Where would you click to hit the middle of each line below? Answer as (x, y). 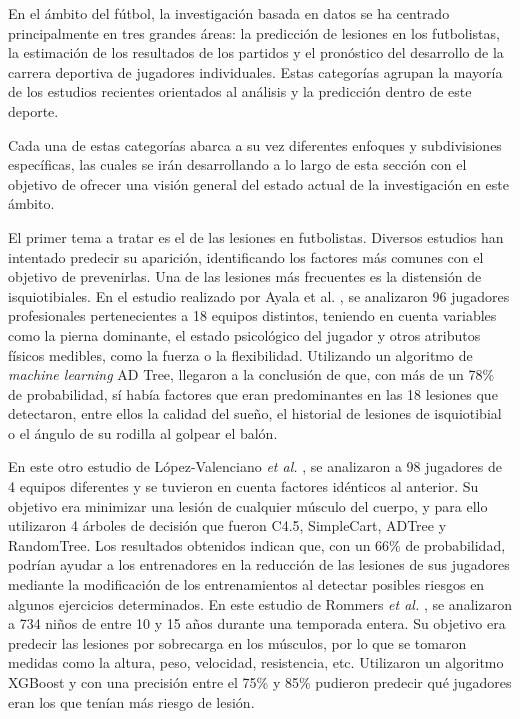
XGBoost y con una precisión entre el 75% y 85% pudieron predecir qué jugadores (260, 682)
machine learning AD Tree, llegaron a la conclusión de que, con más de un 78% (251, 374)
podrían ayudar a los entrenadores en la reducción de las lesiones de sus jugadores (259, 564)
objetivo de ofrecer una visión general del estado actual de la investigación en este (258, 183)
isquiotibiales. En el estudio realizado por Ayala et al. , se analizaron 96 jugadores (259, 295)
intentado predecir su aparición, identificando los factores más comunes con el (246, 256)
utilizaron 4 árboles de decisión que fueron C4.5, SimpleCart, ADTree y (227, 525)
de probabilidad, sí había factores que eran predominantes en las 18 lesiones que (253, 393)
